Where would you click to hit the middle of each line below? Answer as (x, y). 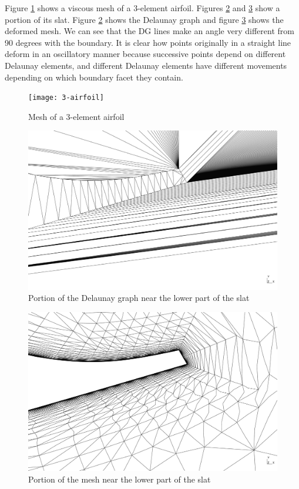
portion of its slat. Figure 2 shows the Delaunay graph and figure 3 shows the (144, 19)
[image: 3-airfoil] (66, 98)
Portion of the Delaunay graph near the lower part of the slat (139, 298)
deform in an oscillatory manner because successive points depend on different (145, 54)
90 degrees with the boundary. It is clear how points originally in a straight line (148, 42)
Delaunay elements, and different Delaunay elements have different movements (146, 65)
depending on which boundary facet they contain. (94, 77)
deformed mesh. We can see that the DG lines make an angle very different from (149, 31)
